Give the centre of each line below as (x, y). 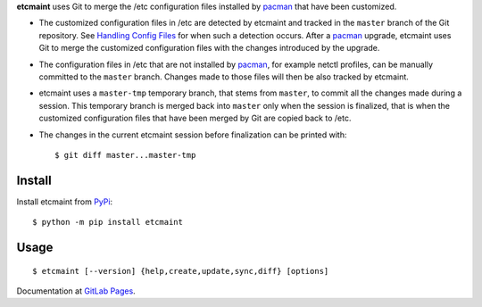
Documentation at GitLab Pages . (76, 291)
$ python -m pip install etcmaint (108, 222)
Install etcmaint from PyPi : (65, 202)
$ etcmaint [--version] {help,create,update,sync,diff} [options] (181, 271)
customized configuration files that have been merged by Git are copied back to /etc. (195, 118)
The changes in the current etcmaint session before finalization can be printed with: (193, 135)
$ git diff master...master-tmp (125, 155)
